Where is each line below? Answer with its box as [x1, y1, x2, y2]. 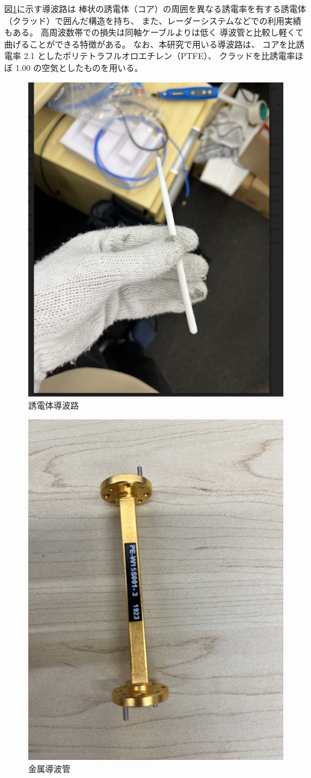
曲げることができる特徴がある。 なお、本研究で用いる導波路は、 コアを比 [4, 37, 297, 50]
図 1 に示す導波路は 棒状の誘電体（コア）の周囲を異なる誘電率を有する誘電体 [4, 2, 306, 14]
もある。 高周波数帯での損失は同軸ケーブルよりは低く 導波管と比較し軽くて [4, 26, 304, 39]
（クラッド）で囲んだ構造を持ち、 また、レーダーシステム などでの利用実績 [4, 14, 301, 26]
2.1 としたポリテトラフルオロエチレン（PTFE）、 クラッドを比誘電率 [23, 49, 295, 62]
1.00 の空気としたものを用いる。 [15, 61, 143, 73]
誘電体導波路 [28, 398, 79, 411]
